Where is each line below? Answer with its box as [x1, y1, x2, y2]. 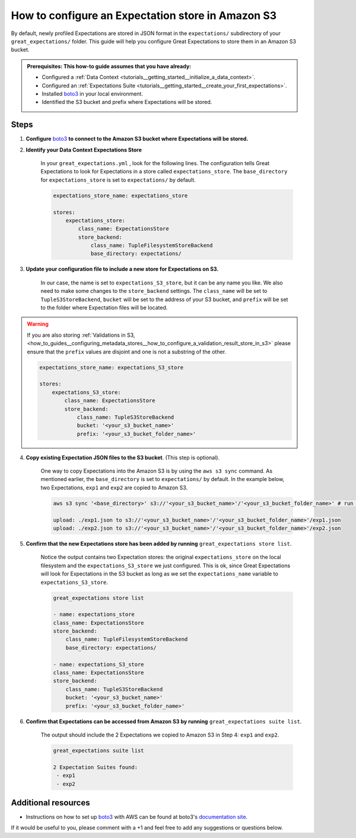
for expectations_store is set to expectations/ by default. [40, 176, 196, 184]
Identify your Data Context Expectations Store [26, 146, 142, 153]
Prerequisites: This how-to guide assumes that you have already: [27, 62, 192, 69]
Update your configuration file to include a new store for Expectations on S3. [26, 265, 219, 273]
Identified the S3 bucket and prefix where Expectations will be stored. [42, 99, 212, 106]
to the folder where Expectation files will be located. [40, 304, 168, 311]
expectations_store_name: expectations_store [53, 192, 188, 199]
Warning [27, 321, 49, 328]
